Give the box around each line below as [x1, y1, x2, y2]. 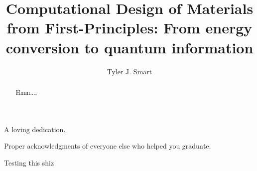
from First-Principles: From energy [6, 17, 253, 38]
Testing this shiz [4, 157, 54, 168]
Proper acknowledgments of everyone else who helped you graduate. [4, 141, 211, 151]
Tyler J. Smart [107, 66, 152, 76]
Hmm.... [15, 88, 37, 96]
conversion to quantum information [5, 37, 254, 57]
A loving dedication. [4, 124, 66, 134]
